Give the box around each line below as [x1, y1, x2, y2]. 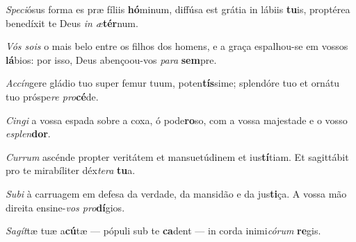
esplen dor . [6, 126, 51, 141]
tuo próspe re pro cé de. [6, 89, 99, 103]
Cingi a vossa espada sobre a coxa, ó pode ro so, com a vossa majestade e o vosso [6, 112, 348, 127]
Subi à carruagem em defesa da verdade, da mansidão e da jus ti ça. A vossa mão [6, 186, 347, 200]
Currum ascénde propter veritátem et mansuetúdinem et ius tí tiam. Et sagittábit [6, 149, 349, 164]
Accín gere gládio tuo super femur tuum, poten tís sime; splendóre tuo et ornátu [6, 76, 340, 90]
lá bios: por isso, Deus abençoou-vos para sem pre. [6, 52, 217, 67]
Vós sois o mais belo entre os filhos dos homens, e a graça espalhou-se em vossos [6, 39, 348, 53]
